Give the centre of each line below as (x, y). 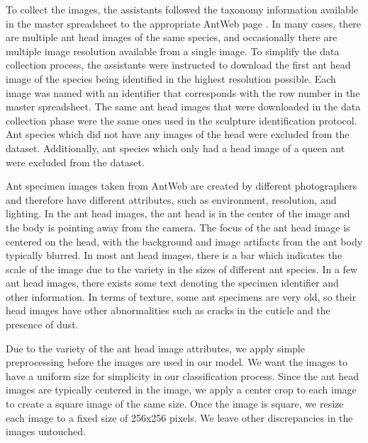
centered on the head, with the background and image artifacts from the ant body (184, 241)
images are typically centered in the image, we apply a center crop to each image (181, 390)
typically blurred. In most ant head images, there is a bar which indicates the (174, 255)
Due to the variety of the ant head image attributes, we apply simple (155, 348)
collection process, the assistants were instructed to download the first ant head (178, 65)
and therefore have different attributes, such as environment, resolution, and (171, 199)
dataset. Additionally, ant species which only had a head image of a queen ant (175, 148)
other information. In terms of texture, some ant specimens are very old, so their (181, 296)
